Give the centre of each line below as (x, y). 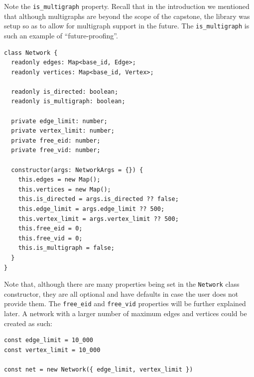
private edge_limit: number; (59, 121)
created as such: (28, 323)
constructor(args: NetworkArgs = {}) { (77, 170)
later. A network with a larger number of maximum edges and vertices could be (126, 313)
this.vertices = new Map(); (64, 189)
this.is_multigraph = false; (66, 248)
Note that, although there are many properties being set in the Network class (122, 284)
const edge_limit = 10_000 (49, 340)
